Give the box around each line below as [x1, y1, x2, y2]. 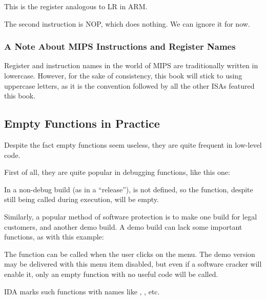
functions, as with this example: [4, 231, 104, 242]
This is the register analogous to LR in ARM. [4, 1, 148, 11]
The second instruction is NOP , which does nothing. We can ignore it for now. [4, 18, 250, 29]
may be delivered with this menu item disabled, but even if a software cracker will [4, 258, 262, 269]
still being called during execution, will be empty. [4, 194, 159, 205]
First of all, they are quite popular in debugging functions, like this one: [4, 167, 230, 177]
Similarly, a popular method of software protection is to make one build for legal [4, 211, 257, 222]
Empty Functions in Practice [4, 115, 160, 131]
